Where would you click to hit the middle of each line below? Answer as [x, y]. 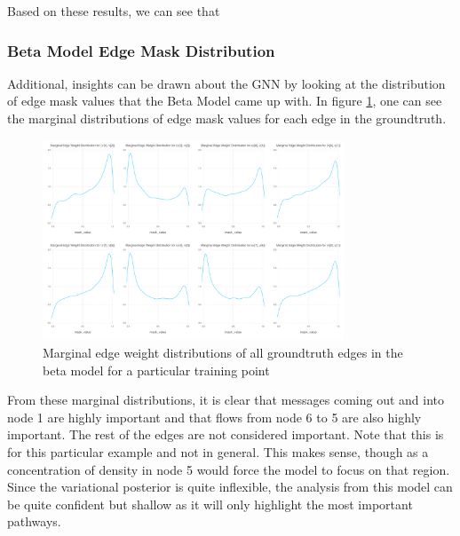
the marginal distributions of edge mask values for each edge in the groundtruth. [227, 118]
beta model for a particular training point [156, 370]
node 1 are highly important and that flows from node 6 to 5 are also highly [214, 417]
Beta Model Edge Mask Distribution [141, 50]
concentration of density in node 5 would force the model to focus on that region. [229, 469]
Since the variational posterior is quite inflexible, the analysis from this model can [230, 487]
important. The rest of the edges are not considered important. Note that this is [226, 434]
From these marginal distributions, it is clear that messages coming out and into [226, 400]
